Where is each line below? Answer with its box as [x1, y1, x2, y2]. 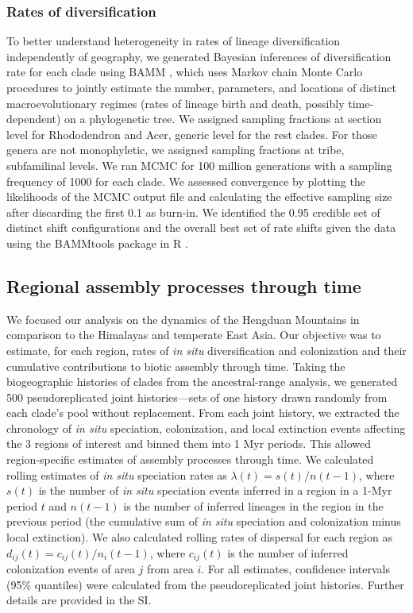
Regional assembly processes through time [6, 273, 361, 298]
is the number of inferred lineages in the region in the [123, 497, 384, 514]
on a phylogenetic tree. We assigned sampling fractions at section [64, 110, 382, 127]
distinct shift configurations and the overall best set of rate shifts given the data [6, 219, 396, 236]
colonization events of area [6, 561, 135, 577]
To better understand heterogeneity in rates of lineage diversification [6, 33, 341, 49]
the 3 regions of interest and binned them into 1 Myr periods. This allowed [6, 435, 371, 452]
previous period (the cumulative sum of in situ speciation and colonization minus [6, 513, 401, 530]
